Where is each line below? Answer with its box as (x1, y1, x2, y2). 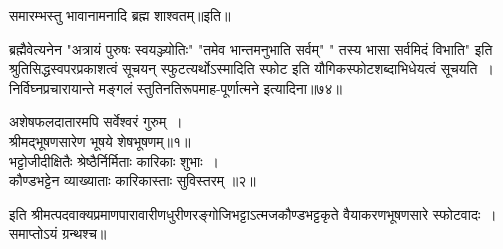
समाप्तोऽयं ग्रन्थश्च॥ (9, 223, 107, 244)
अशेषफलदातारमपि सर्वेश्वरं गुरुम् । (9, 111, 183, 132)
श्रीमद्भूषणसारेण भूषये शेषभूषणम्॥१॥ (9, 130, 191, 151)
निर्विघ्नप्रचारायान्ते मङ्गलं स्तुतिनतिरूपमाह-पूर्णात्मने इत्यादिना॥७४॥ (9, 77, 342, 98)
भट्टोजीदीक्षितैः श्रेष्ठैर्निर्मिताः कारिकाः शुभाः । (9, 150, 220, 171)
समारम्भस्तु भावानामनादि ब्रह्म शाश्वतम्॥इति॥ (9, 5, 231, 25)
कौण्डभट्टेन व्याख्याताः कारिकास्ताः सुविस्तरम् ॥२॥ (9, 170, 256, 191)
